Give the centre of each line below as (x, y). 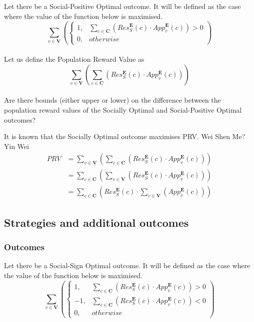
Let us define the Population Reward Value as (74, 59)
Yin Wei (17, 146)
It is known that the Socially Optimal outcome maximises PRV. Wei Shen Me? (125, 136)
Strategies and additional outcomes (96, 222)
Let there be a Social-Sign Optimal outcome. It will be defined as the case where (127, 265)
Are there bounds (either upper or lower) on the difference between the (113, 100)
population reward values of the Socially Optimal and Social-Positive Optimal (123, 110)
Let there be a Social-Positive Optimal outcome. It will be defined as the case (123, 6)
